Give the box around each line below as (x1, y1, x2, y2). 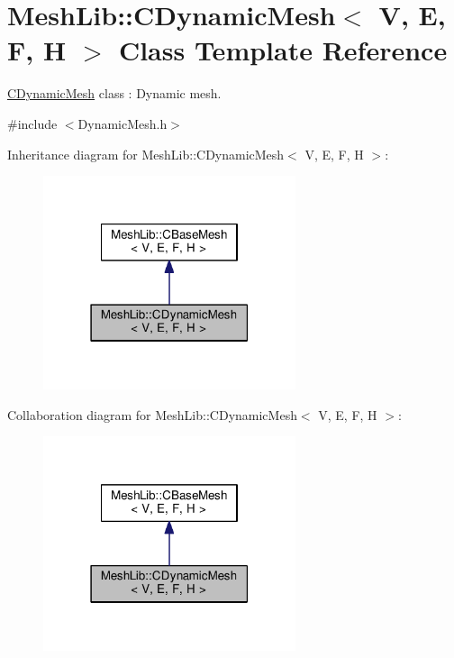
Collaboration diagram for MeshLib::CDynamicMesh (7, 405, 297, 424)
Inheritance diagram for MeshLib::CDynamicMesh (7, 144, 285, 163)
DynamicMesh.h (77, 114, 168, 133)
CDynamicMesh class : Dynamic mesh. (7, 84, 222, 103)
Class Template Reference (118, 32, 448, 69)
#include (7, 114, 58, 133)
